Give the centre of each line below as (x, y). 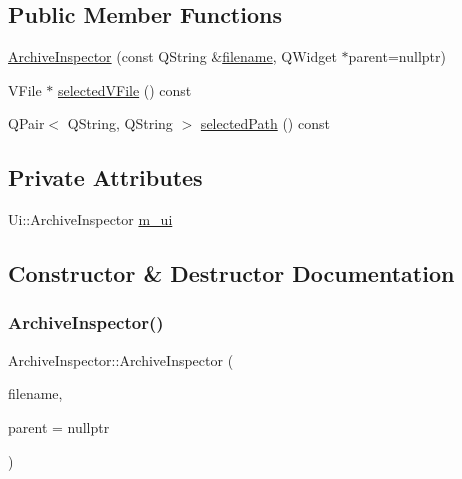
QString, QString (120, 123)
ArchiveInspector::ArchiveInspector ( (121, 359)
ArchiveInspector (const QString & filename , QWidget (172, 56)
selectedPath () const (265, 123)
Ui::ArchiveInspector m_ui (90, 219)
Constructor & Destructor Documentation (231, 273)
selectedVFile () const (124, 89)
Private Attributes (105, 177)
